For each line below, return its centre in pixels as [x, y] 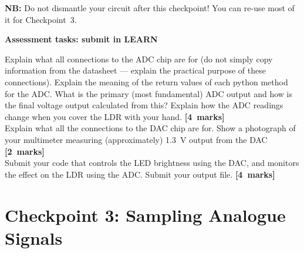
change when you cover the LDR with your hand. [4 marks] [115, 116]
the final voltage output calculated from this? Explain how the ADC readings [144, 105]
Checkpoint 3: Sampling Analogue [145, 214]
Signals [34, 237]
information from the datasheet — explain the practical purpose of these [135, 70]
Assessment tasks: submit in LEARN [81, 39]
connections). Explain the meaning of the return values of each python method [146, 81]
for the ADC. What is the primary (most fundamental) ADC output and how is [148, 93]
